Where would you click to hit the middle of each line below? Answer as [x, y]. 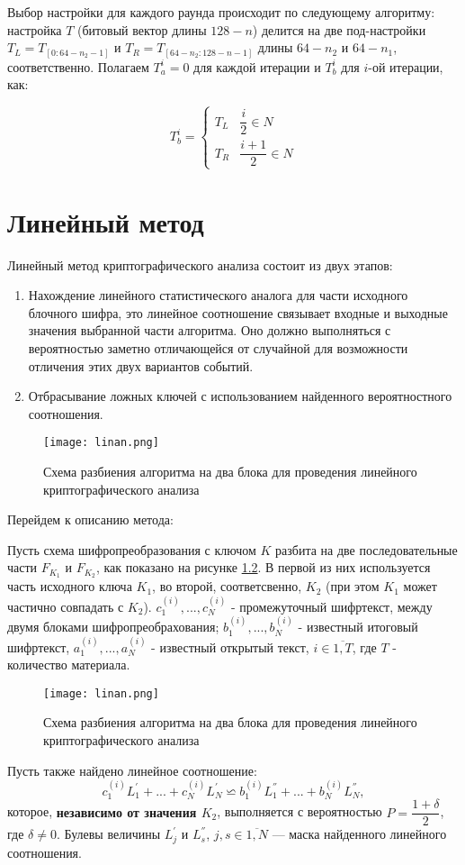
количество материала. [69, 665]
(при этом [353, 586]
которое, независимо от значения [102, 811]
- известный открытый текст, [230, 646]
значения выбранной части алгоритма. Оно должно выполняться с [210, 330]
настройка [35, 29]
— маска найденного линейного [359, 834]
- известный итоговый [358, 627]
